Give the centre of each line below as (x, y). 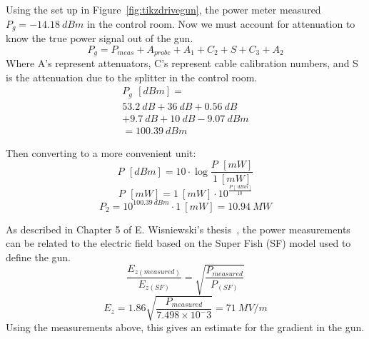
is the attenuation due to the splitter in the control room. (132, 77)
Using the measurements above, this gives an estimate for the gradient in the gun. (185, 327)
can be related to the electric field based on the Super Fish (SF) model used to (178, 243)
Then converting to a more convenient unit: (101, 152)
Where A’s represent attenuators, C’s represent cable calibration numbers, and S (182, 63)
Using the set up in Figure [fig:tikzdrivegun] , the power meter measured (163, 9)
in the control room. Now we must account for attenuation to (221, 23)
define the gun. (39, 257)
